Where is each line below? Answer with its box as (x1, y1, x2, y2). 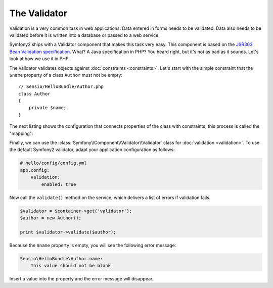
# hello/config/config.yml (20, 160, 87, 166)
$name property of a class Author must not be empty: (9, 72, 122, 78)
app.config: (20, 167, 50, 173)
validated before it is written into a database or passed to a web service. (9, 32, 160, 38)
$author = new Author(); (20, 215, 82, 221)
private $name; (28, 105, 67, 111)
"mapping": (9, 130, 33, 136)
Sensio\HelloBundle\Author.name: (20, 256, 103, 261)
